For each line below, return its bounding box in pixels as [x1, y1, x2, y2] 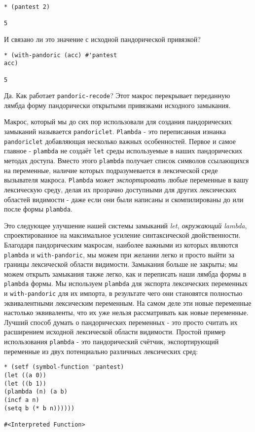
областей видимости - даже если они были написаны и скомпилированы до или [4, 194, 244, 204]
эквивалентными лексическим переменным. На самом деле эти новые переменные [4, 297, 252, 308]
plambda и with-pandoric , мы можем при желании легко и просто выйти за [4, 249, 234, 259]
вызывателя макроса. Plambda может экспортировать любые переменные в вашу [4, 175, 249, 185]
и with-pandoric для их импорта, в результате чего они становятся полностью [4, 288, 243, 298]
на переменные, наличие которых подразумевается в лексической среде [4, 165, 218, 175]
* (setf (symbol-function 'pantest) [4, 363, 124, 371]
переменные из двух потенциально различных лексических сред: [4, 346, 198, 356]
